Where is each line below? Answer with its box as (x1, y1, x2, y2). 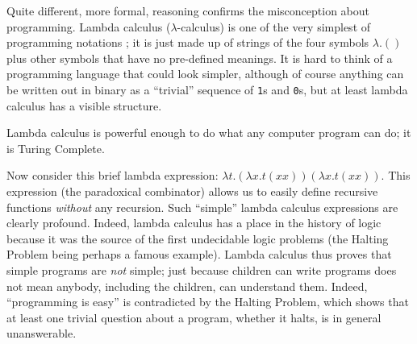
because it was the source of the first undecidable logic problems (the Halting (6, 230, 389, 247)
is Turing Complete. (6, 139, 105, 156)
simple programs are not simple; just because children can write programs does (6, 261, 397, 278)
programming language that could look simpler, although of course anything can (6, 65, 404, 82)
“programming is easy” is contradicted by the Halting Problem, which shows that (6, 293, 409, 310)
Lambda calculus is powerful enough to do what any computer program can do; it (6, 124, 411, 141)
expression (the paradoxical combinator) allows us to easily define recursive (6, 183, 378, 199)
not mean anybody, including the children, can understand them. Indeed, (6, 277, 368, 294)
